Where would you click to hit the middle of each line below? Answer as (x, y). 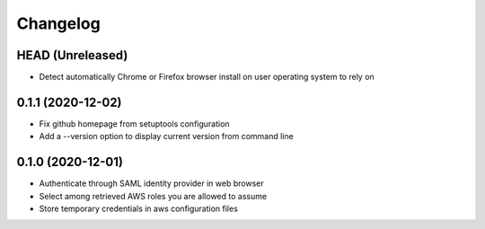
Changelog (58, 23)
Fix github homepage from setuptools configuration (134, 123)
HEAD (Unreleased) (72, 55)
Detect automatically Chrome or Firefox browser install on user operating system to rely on (207, 77)
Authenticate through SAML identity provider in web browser (151, 183)
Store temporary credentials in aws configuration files (138, 209)
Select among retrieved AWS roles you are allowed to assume (153, 196)
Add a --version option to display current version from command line (166, 137)
